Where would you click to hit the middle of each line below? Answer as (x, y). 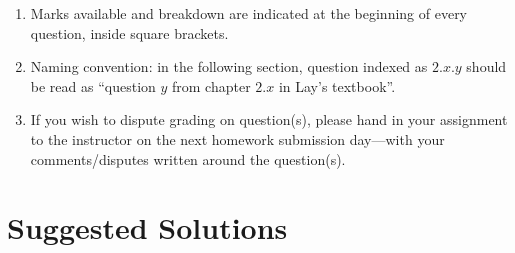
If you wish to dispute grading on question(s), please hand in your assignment (269, 119)
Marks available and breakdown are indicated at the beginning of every (249, 13)
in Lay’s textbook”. (337, 85)
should (486, 66)
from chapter (211, 85)
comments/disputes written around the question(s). (188, 158)
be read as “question (93, 85)
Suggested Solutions (147, 227)
